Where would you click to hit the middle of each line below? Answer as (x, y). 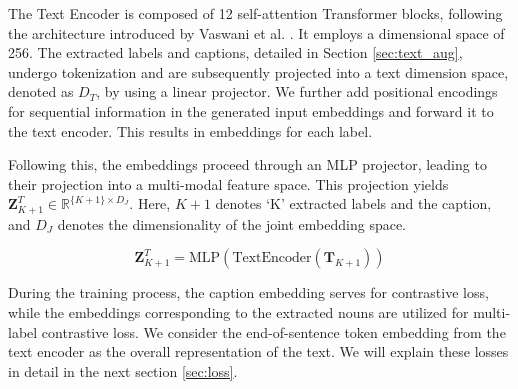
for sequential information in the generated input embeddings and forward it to (251, 110)
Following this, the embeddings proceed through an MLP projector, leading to (247, 164)
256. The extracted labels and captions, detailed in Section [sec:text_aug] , (235, 52)
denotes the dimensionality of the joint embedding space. (231, 223)
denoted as (41, 91)
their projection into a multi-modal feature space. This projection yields (228, 183)
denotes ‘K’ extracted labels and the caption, (353, 203)
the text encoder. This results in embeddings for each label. (190, 130)
